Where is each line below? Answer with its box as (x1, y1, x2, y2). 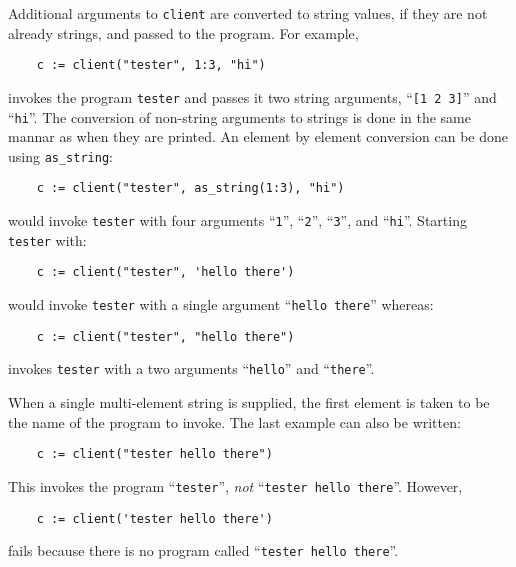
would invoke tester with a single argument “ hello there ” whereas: (8, 294, 434, 315)
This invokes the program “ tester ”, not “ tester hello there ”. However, (8, 475, 463, 496)
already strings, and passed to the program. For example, (8, 22, 359, 43)
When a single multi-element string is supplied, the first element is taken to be (8, 392, 490, 413)
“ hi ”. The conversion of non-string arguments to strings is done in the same (8, 106, 471, 127)
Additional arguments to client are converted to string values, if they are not (8, 3, 488, 23)
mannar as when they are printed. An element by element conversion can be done (8, 126, 508, 147)
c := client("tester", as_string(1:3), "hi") (36, 181, 345, 196)
